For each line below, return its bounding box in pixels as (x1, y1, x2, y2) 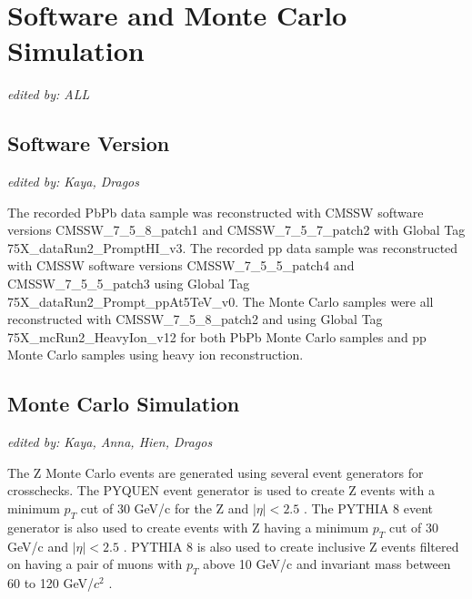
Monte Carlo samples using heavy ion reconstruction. (7, 345, 304, 364)
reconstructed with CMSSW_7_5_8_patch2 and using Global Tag (7, 310, 383, 329)
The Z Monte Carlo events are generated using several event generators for (7, 462, 424, 482)
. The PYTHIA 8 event (303, 499, 434, 518)
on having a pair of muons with (7, 554, 183, 574)
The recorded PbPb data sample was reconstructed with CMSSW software (7, 202, 424, 221)
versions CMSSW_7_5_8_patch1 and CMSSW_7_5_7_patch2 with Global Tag (7, 220, 466, 239)
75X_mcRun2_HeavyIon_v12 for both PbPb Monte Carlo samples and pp (7, 327, 427, 346)
